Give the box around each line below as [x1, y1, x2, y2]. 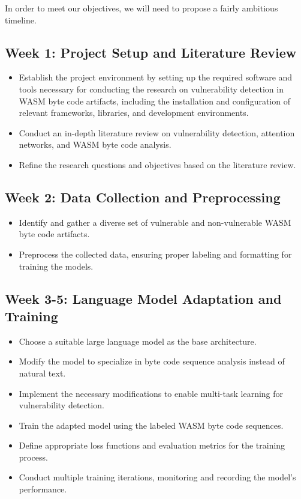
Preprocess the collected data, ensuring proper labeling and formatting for [19, 247, 292, 260]
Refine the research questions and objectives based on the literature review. [19, 158, 296, 171]
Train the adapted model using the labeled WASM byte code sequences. [19, 419, 284, 431]
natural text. [19, 366, 66, 379]
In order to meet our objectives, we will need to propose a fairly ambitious [5, 2, 278, 14]
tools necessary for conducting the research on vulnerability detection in [19, 82, 284, 95]
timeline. [5, 13, 37, 26]
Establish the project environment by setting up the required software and [19, 71, 293, 83]
